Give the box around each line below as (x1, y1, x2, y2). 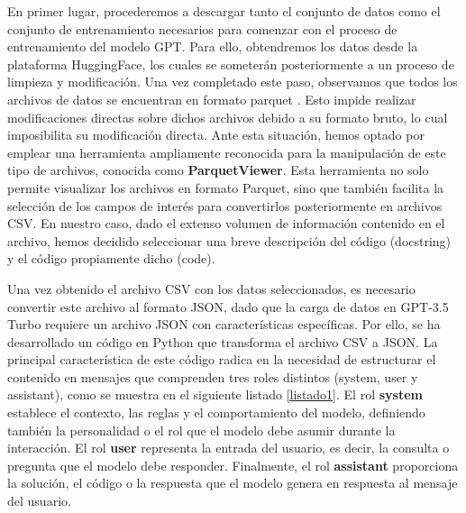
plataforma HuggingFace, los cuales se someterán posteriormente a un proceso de (7, 54, 454, 73)
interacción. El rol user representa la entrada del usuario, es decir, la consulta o (7, 438, 450, 457)
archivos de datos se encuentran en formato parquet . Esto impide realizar (7, 89, 416, 108)
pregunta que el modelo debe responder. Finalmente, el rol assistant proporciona (7, 455, 459, 474)
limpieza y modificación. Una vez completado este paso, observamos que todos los (7, 72, 458, 91)
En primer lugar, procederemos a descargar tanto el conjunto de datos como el (7, 2, 441, 20)
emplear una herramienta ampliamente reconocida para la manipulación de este (7, 142, 446, 161)
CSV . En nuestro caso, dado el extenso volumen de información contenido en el (7, 214, 445, 233)
